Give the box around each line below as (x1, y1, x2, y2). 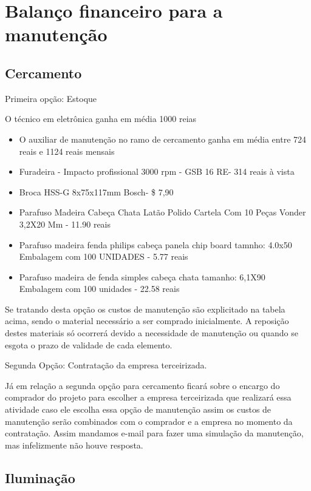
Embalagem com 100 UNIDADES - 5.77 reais (19, 250, 188, 263)
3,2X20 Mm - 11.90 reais (19, 217, 111, 230)
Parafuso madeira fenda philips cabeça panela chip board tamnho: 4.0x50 (19, 238, 292, 251)
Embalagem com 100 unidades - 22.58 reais (19, 282, 180, 295)
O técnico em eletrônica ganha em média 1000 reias (5, 112, 197, 125)
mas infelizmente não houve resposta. (5, 438, 143, 451)
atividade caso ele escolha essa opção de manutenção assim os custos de (5, 403, 272, 416)
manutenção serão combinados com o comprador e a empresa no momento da (5, 415, 293, 427)
